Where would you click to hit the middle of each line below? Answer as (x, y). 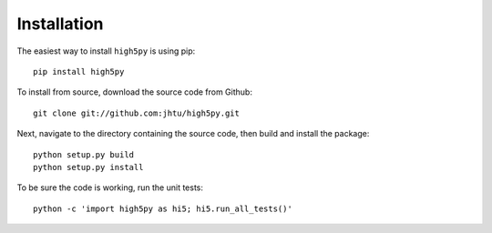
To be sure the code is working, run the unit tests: (110, 187)
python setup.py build (84, 154)
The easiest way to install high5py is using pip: (106, 51)
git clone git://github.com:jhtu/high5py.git (137, 113)
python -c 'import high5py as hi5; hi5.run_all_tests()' (163, 208)
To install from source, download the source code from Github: (134, 92)
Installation (60, 24)
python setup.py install (88, 167)
